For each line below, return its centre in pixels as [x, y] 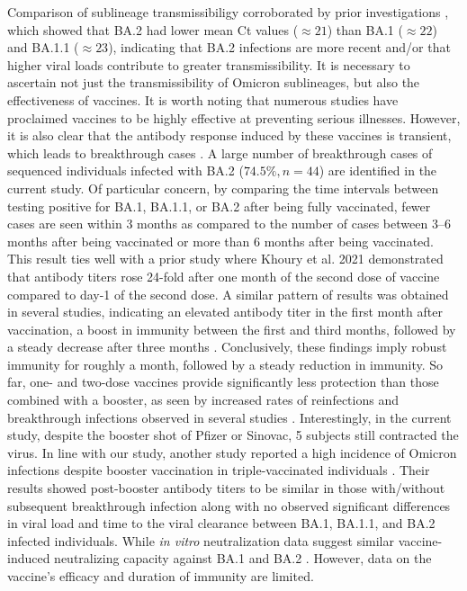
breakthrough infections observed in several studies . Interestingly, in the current [229, 417]
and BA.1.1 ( [43, 47]
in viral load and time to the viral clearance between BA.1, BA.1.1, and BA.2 [221, 523]
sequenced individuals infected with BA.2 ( [126, 170]
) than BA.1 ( [365, 29]
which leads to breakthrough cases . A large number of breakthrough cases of [220, 152]
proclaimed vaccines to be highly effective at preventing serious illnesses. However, [234, 117]
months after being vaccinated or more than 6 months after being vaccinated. [220, 241]
